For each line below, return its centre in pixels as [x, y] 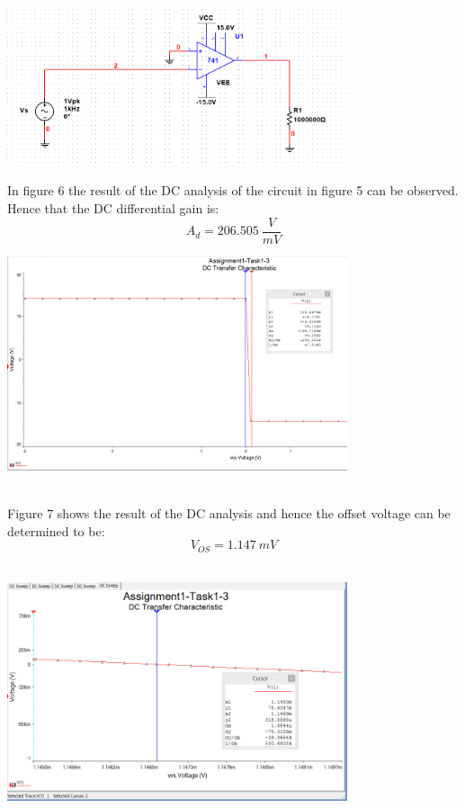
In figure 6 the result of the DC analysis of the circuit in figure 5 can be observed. [233, 190]
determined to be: [56, 530]
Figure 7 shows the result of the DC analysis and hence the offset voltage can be [229, 512]
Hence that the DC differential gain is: [113, 208]
